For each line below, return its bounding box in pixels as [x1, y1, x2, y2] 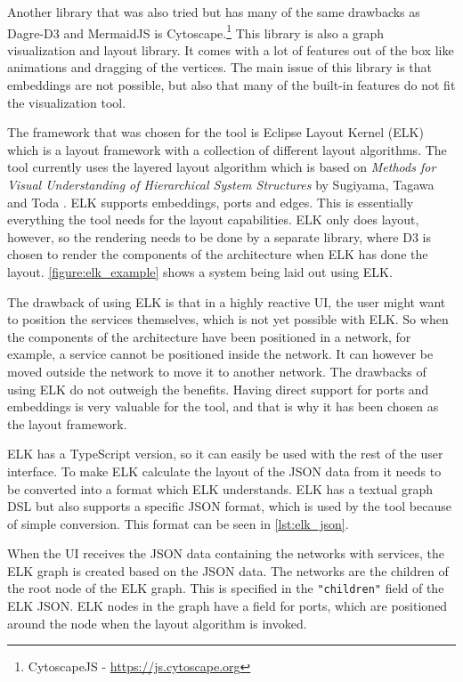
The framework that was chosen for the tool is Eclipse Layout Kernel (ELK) [7, 123, 424, 142]
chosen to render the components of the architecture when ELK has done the [7, 245, 428, 264]
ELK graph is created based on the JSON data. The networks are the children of [7, 561, 449, 580]
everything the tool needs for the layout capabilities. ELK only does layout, [7, 210, 419, 229]
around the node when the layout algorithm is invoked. [7, 613, 307, 632]
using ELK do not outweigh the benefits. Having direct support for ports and [7, 379, 429, 398]
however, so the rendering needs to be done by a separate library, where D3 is [7, 227, 431, 246]
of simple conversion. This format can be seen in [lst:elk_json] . [7, 514, 349, 532]
